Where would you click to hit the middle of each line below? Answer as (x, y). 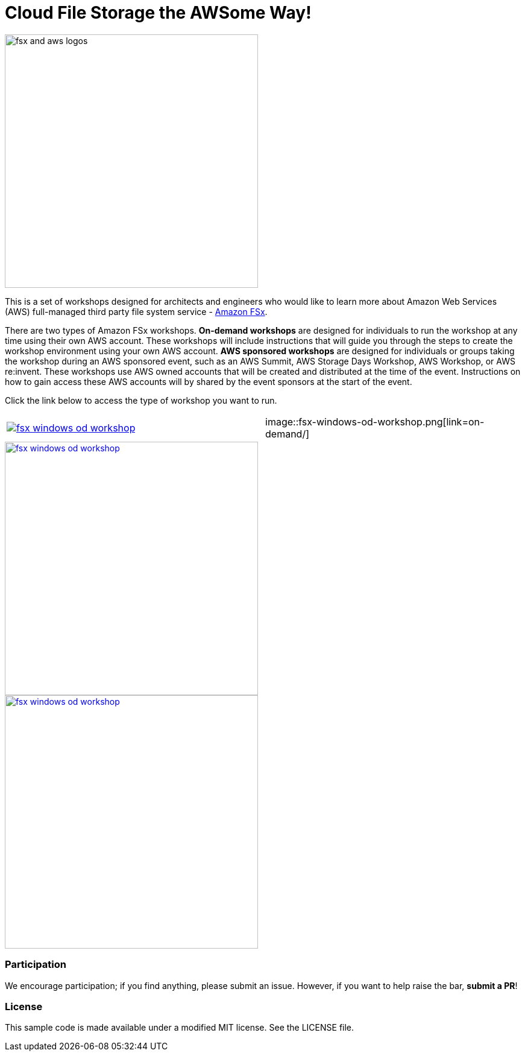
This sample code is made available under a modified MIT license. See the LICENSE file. (180, 1028)
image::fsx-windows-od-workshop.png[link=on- (375, 421)
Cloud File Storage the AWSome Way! (158, 13)
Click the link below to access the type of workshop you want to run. (141, 400)
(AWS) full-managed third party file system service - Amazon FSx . (136, 311)
